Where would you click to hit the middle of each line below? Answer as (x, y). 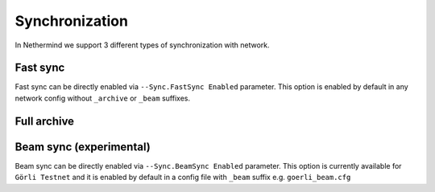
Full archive (45, 121)
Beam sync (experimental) (83, 147)
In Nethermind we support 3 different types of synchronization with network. (142, 45)
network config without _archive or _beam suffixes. (103, 98)
